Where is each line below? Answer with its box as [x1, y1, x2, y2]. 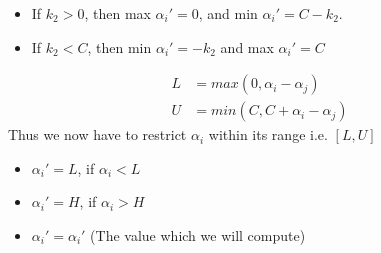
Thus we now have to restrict [8, 124, 187, 145]
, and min [198, 3, 258, 23]
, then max [84, 3, 151, 23]
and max [220, 36, 274, 57]
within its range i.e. [208, 124, 328, 145]
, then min [87, 36, 152, 57]
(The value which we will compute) [90, 225, 306, 246]
